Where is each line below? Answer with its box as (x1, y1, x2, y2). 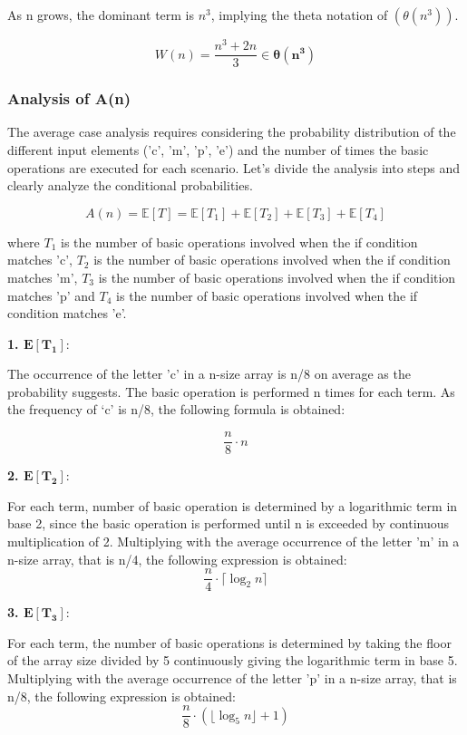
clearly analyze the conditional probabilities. (7, 176, 253, 195)
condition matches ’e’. (7, 304, 127, 323)
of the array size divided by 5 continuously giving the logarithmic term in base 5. (7, 651, 458, 670)
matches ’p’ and (7, 285, 95, 305)
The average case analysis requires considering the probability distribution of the (7, 122, 456, 141)
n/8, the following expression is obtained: (7, 686, 236, 705)
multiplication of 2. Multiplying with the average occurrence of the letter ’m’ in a (7, 531, 460, 550)
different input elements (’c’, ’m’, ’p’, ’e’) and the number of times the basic (7, 140, 429, 159)
